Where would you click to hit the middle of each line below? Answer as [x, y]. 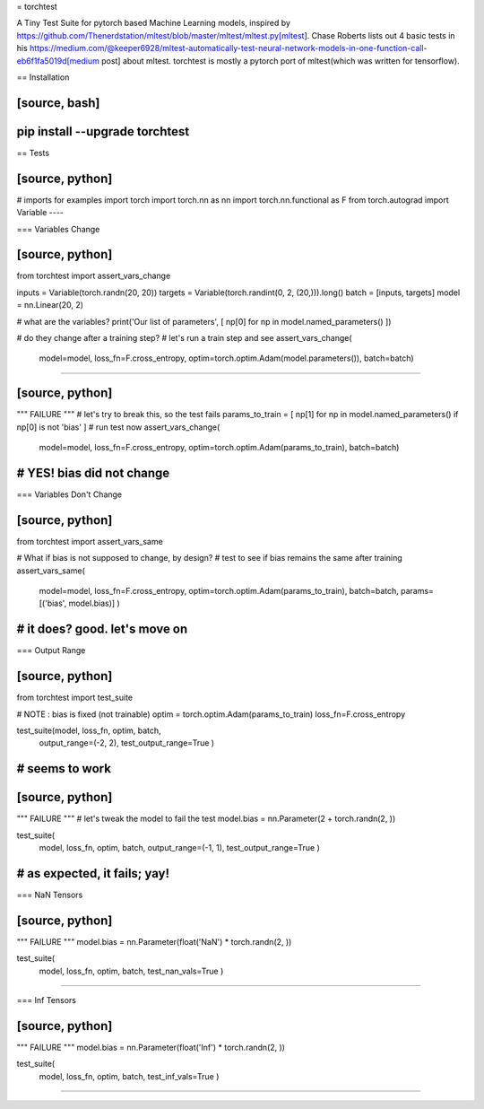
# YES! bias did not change [93, 472]
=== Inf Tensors [46, 1000]
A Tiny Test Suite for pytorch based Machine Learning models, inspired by [154, 23]
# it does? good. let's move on [102, 629]
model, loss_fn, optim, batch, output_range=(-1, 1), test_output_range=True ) [179, 848]
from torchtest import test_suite [75, 698]
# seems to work [64, 768]
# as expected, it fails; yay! [93, 873]
